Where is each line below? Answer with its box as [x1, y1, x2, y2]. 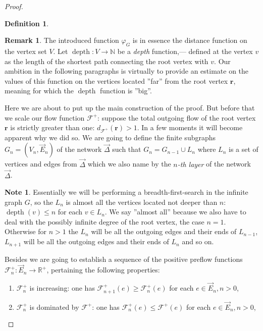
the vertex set [5, 45, 47, 56]
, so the [30, 196, 53, 207]
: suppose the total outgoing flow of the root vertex [97, 112, 256, 123]
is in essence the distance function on [132, 35, 247, 45]
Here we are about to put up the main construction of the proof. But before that [5, 102, 255, 113]
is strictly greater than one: [10, 122, 95, 133]
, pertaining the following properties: [46, 264, 160, 275]
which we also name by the [87, 158, 171, 169]
